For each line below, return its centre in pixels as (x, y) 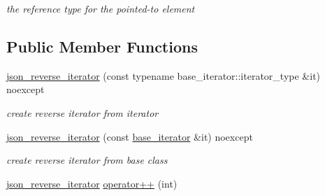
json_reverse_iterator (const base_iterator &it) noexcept (130, 136)
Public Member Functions (102, 46)
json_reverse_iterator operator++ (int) (92, 183)
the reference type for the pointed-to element (101, 8)
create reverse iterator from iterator (82, 112)
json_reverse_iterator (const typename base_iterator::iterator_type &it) (164, 75)
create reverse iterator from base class (87, 160)
